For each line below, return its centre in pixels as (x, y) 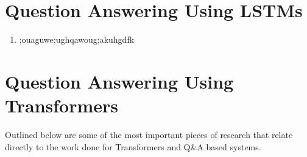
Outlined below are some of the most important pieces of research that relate (149, 135)
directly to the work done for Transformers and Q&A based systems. (133, 146)
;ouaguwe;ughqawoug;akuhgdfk (77, 39)
